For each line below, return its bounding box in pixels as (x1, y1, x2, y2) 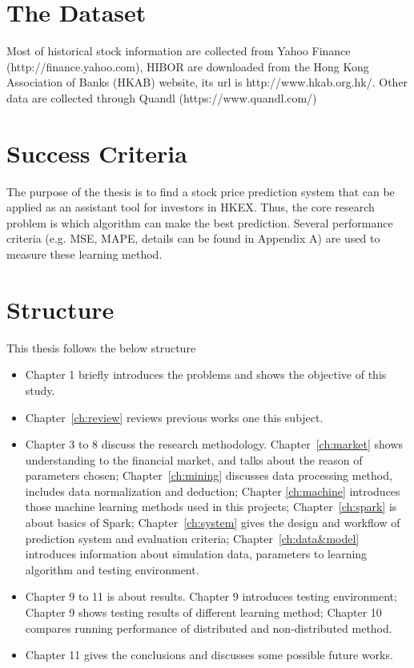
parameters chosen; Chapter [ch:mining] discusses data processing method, (25, 467, 392, 484)
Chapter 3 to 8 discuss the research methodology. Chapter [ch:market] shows (25, 436, 404, 453)
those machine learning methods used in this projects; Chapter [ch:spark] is (25, 498, 397, 515)
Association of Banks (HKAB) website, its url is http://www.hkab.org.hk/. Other (6, 74, 408, 91)
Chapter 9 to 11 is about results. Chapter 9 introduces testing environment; (25, 588, 397, 605)
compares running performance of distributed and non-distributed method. (25, 619, 392, 636)
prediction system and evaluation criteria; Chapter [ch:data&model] (25, 529, 360, 546)
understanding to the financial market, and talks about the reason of (25, 451, 363, 468)
